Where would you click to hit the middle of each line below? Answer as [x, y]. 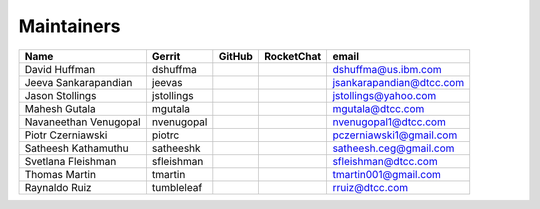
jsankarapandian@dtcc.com [398, 82]
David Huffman [60, 69]
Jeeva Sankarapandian [78, 82]
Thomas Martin [60, 174]
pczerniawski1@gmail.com [395, 135]
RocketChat [292, 56]
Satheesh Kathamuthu [76, 148]
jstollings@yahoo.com [384, 95]
